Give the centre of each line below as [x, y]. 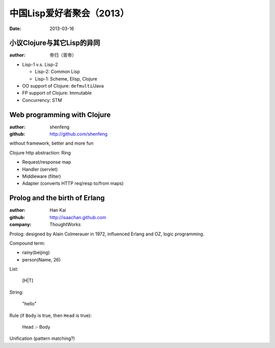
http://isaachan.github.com [78, 217]
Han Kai [58, 210]
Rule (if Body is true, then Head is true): [50, 315]
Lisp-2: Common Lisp [57, 72]
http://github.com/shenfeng [79, 134]
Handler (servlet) [40, 169]
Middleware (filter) [42, 176]
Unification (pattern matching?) [42, 338]
